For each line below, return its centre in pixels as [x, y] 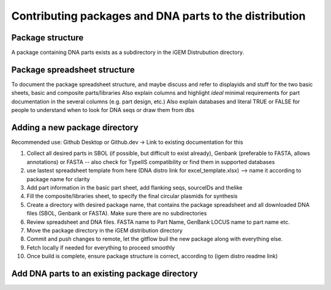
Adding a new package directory [75, 128]
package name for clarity [58, 179]
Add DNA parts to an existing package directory [105, 273]
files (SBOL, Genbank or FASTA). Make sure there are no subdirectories [117, 214]
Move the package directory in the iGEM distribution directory [105, 230]
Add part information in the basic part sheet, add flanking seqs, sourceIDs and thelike [135, 188]
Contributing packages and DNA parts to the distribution [158, 16]
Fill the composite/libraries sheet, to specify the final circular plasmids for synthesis [132, 196]
